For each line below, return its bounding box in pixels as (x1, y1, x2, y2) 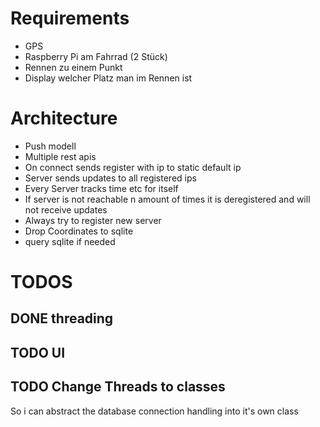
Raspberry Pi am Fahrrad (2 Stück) (24, 50, 168, 62)
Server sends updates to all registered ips (24, 172, 197, 184)
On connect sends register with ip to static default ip (24, 161, 242, 173)
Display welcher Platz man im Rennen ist (24, 72, 193, 84)
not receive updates (24, 203, 108, 216)
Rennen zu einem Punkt (24, 61, 123, 73)
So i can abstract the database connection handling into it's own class (10, 405, 299, 417)
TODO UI (10, 344, 66, 361)
